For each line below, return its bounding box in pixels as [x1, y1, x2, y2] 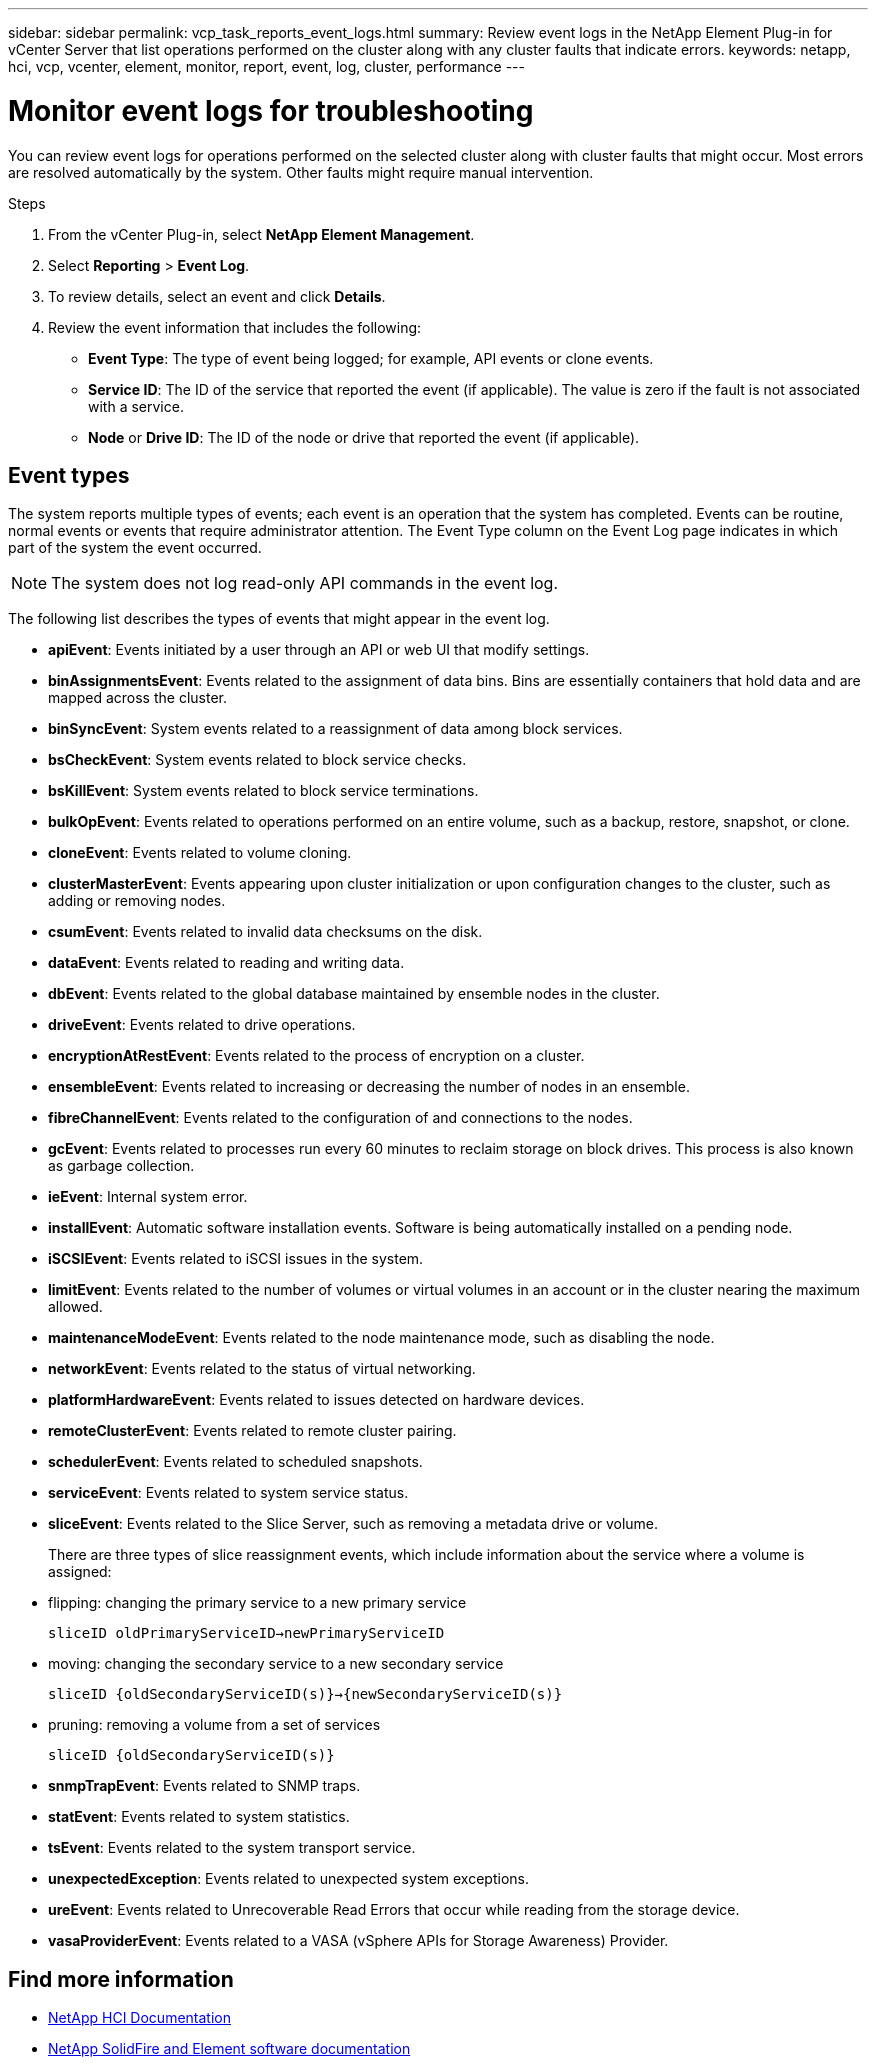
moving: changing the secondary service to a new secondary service [48, 1655, 504, 1673]
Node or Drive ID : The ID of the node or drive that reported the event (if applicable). [88, 428, 640, 446]
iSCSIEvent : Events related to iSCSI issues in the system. [48, 1250, 424, 1268]
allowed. [48, 1298, 103, 1316]
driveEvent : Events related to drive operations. [48, 1016, 356, 1034]
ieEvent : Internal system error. [48, 1188, 248, 1206]
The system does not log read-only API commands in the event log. [51, 573, 559, 594]
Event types [8, 462, 130, 488]
